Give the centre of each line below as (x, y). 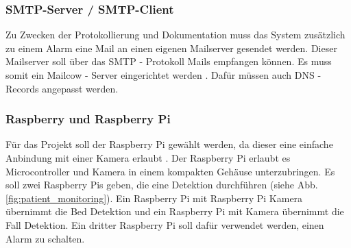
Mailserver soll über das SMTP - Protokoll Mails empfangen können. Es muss (169, 61)
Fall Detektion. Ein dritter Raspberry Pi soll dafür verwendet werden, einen (165, 224)
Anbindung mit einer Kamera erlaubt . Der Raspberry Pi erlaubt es (148, 158)
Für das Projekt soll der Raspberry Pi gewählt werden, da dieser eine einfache (169, 144)
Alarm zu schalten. (45, 238)
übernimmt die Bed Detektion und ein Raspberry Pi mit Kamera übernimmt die (175, 211)
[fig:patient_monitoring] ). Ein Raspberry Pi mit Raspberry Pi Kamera (154, 198)
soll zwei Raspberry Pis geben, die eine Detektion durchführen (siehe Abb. (162, 185)
